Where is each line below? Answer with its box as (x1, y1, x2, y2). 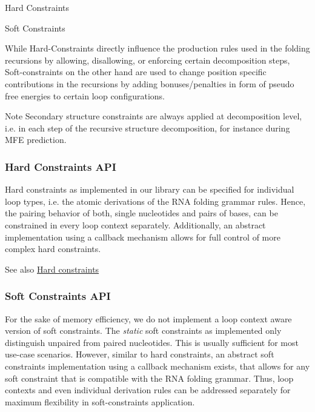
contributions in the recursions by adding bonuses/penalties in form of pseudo (5, 77, 294, 90)
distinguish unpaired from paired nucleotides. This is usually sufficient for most (5, 336, 299, 348)
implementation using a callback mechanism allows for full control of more (5, 230, 280, 243)
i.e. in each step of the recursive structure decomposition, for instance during (5, 121, 290, 134)
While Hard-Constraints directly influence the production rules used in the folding (5, 42, 310, 55)
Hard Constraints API (5, 159, 116, 174)
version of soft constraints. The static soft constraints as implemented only (5, 324, 282, 337)
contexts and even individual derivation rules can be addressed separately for (5, 384, 291, 396)
